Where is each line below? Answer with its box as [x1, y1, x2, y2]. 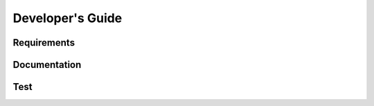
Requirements [12, 37, 75, 48]
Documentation [12, 59, 82, 71]
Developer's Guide [12, 10, 123, 26]
